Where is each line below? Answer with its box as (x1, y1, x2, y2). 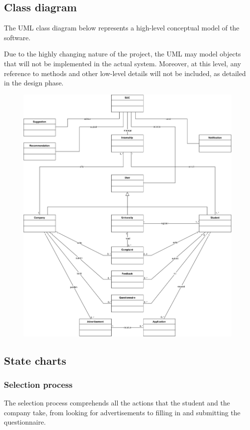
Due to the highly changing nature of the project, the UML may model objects (4, 49, 241, 59)
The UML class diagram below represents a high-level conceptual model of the (4, 23, 240, 33)
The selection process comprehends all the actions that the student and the (4, 398, 230, 408)
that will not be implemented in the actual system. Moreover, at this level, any (4, 58, 241, 68)
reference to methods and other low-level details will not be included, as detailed (4, 68, 246, 78)
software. (4, 32, 31, 42)
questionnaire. (4, 417, 46, 427)
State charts (4, 352, 67, 368)
